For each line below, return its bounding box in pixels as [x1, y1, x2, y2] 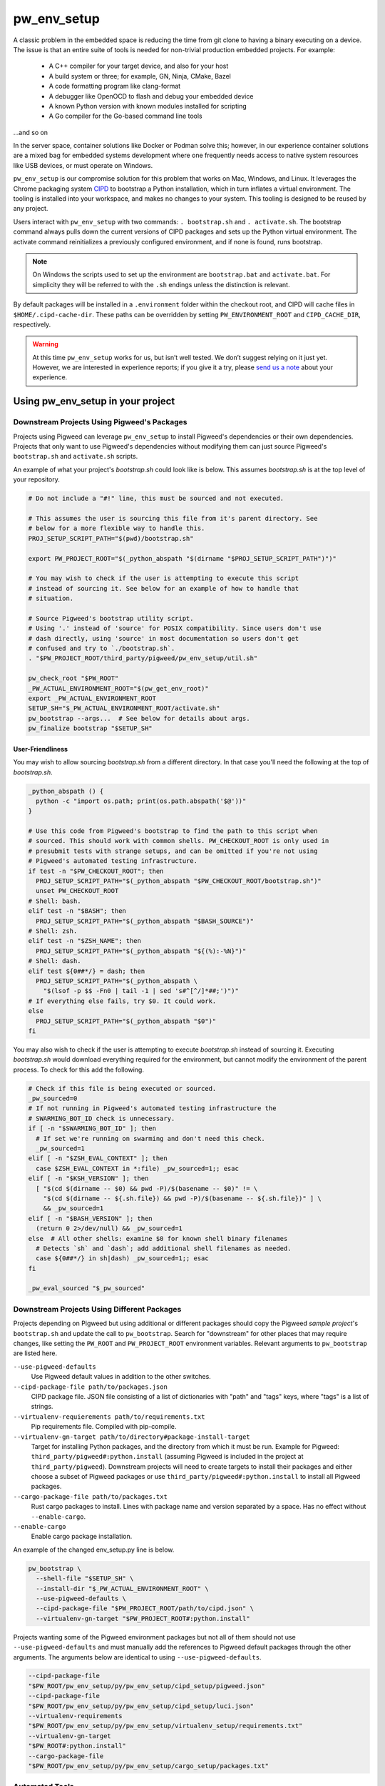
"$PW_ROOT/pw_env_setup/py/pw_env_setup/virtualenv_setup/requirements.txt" [28, 1722, 303, 1730]
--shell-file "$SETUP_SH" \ [36, 1575, 134, 1582]
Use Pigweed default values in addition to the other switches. [31, 1372, 212, 1381]
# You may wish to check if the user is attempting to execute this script [28, 574, 299, 582]
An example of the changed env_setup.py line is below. [13, 1545, 175, 1554]
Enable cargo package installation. [31, 1532, 133, 1541]
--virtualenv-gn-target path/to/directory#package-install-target [13, 1432, 251, 1441]
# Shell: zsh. [28, 927, 78, 935]
